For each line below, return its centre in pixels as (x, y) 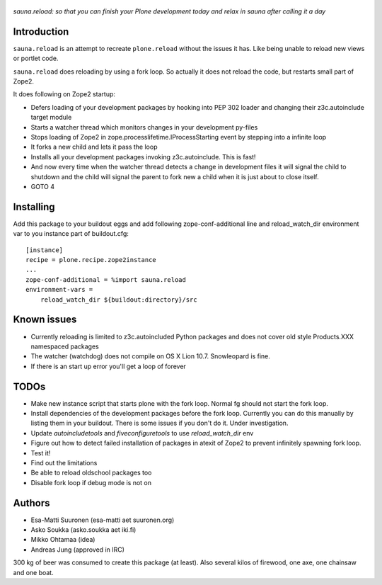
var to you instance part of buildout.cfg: (71, 234)
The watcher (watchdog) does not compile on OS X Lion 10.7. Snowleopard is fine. (150, 356)
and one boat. (33, 572)
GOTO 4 (43, 186)
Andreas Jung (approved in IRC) (78, 550)
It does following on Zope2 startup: (64, 94)
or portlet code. (36, 58)
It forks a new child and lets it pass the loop (94, 147)
